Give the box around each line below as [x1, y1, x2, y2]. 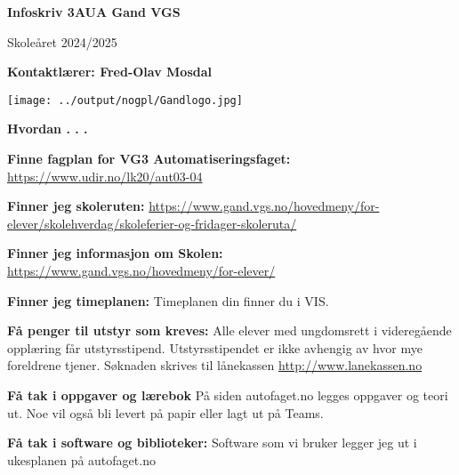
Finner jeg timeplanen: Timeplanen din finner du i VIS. [7, 291, 329, 310]
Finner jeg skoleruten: [7, 197, 145, 215]
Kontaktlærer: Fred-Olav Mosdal [7, 62, 212, 81]
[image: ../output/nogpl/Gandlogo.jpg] [7, 93, 243, 107]
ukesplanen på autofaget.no [7, 450, 156, 469]
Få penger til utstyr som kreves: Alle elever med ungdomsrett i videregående [7, 321, 452, 340]
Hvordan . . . [7, 119, 88, 138]
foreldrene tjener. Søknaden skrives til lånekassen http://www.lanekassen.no [7, 356, 423, 374]
